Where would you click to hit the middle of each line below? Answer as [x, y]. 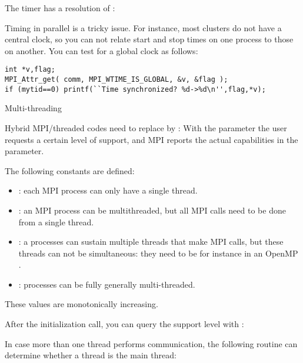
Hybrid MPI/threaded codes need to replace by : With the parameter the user [146, 127]
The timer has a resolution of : [60, 8]
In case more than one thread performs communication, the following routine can [151, 343]
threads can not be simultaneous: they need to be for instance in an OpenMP [158, 253]
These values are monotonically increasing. [81, 304]
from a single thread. [56, 222]
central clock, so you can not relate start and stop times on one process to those [149, 39]
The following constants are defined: [70, 170]
